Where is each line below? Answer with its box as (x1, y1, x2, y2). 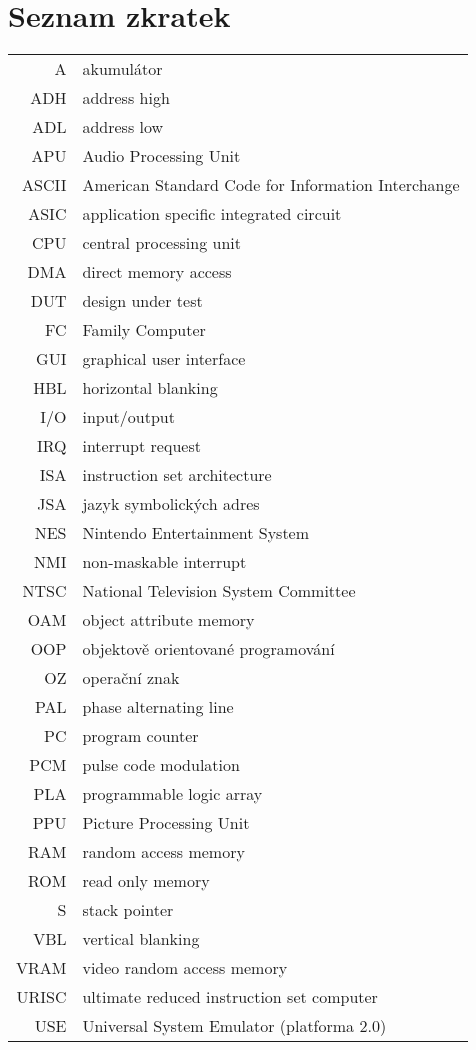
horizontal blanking (82, 376, 218, 400)
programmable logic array (82, 782, 263, 806)
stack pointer (82, 898, 174, 922)
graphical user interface (82, 347, 246, 371)
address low (82, 115, 164, 139)
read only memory (82, 869, 210, 893)
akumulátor (82, 57, 163, 81)
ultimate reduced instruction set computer (82, 985, 378, 1009)
